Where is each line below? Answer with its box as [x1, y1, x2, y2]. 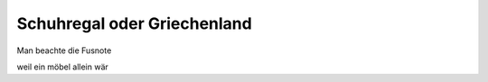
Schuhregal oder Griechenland [16, 14, 252, 33]
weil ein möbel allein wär [16, 61, 108, 72]
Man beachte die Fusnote [16, 45, 112, 56]
